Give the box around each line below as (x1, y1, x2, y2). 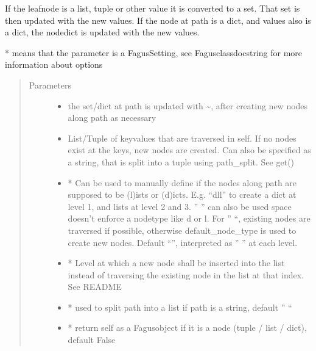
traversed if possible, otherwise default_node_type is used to (68, 223, 297, 236)
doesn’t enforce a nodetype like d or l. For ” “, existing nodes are (68, 212, 311, 225)
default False (68, 333, 116, 346)
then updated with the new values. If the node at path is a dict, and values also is (5, 13, 311, 26)
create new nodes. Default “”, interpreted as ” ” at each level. (68, 236, 298, 248)
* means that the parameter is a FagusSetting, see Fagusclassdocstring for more (5, 46, 303, 59)
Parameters (29, 78, 71, 91)
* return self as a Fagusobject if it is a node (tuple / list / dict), (68, 321, 307, 334)
